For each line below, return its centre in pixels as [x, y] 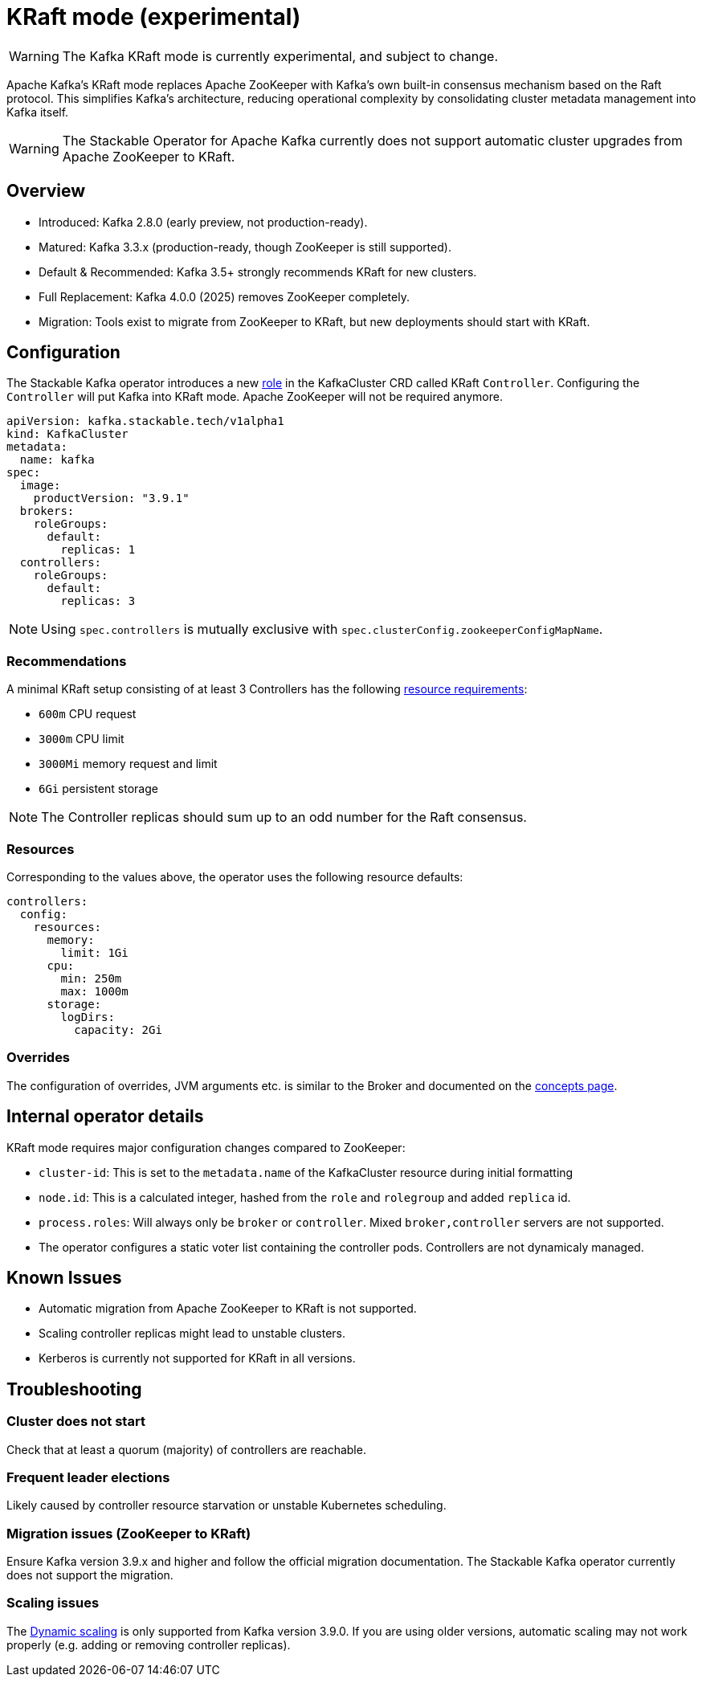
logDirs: [88, 1017]
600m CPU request [88, 714]
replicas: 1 [98, 550]
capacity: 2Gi [118, 1029]
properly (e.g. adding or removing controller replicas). [149, 1644]
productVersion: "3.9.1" [111, 498]
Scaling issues [53, 1603]
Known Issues [64, 1277]
